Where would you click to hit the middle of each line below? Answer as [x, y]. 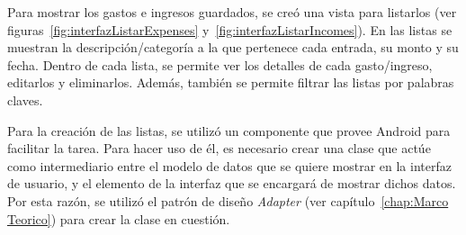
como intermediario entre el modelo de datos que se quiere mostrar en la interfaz [229, 165]
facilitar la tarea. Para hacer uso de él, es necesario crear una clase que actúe [219, 148]
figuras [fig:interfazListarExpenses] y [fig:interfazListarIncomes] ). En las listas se [230, 29]
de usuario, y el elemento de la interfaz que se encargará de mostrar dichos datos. [232, 183]
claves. [25, 99]
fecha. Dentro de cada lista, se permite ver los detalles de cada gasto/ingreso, [220, 64]
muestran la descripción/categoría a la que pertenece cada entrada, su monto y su [233, 47]
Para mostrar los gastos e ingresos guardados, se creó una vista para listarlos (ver [232, 12]
